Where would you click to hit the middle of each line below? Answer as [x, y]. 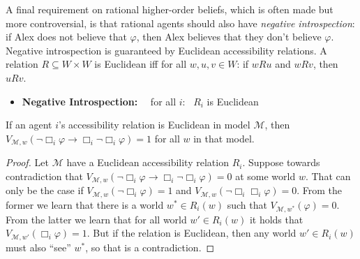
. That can [328, 176]
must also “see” [38, 247]
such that [247, 204]
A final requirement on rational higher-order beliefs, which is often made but [170, 9]
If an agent [29, 125]
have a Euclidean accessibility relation [148, 162]
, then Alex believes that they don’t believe [229, 37]
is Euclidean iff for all [141, 64]
